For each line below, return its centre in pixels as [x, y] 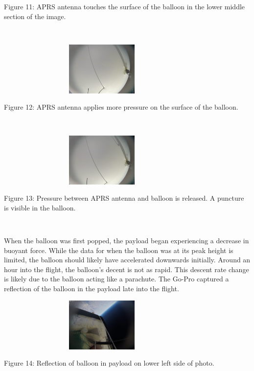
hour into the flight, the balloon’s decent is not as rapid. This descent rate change [127, 269]
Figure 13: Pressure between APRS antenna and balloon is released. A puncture [124, 198]
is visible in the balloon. [40, 207]
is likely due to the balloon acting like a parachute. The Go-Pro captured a [116, 279]
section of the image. [35, 16]
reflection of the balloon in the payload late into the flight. [92, 288]
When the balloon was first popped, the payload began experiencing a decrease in [127, 240]
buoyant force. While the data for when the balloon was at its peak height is [119, 250]
